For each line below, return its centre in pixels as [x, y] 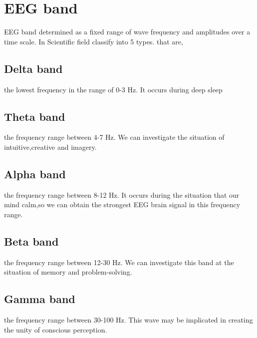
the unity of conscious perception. [56, 329]
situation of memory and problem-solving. [68, 272]
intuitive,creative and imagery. [50, 147]
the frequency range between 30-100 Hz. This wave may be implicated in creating [128, 320]
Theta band [35, 116]
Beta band [31, 241]
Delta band [33, 68]
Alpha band [35, 173]
